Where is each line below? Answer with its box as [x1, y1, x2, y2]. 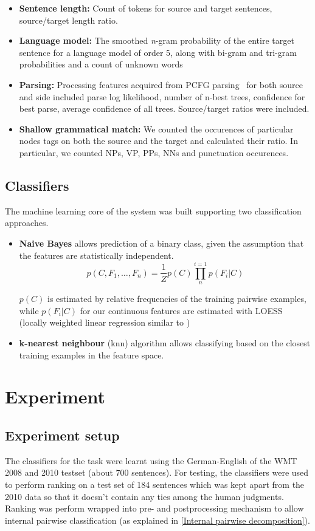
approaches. [5, 216, 49, 229]
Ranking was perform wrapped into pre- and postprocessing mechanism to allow [5, 502, 304, 515]
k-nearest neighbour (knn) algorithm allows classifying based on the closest [19, 337, 311, 349]
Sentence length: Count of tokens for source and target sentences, [19, 2, 272, 14]
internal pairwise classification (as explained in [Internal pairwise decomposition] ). [5, 513, 310, 526]
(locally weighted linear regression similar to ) [19, 316, 190, 329]
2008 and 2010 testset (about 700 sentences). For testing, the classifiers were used [5, 466, 309, 479]
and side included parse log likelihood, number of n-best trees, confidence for [19, 90, 305, 103]
